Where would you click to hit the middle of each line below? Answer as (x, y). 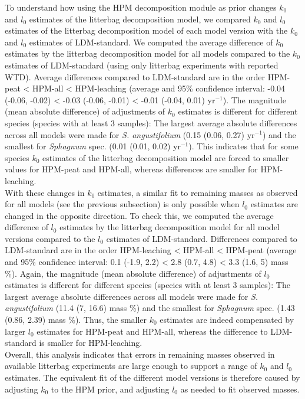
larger (15, 331)
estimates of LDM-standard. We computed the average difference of (151, 42)
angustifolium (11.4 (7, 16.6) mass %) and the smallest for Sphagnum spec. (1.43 (150, 308)
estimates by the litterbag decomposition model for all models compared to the (147, 53)
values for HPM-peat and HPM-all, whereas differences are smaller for (131, 169)
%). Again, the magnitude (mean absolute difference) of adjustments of (133, 273)
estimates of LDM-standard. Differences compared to (202, 238)
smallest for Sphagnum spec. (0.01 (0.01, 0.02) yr (93, 146)
